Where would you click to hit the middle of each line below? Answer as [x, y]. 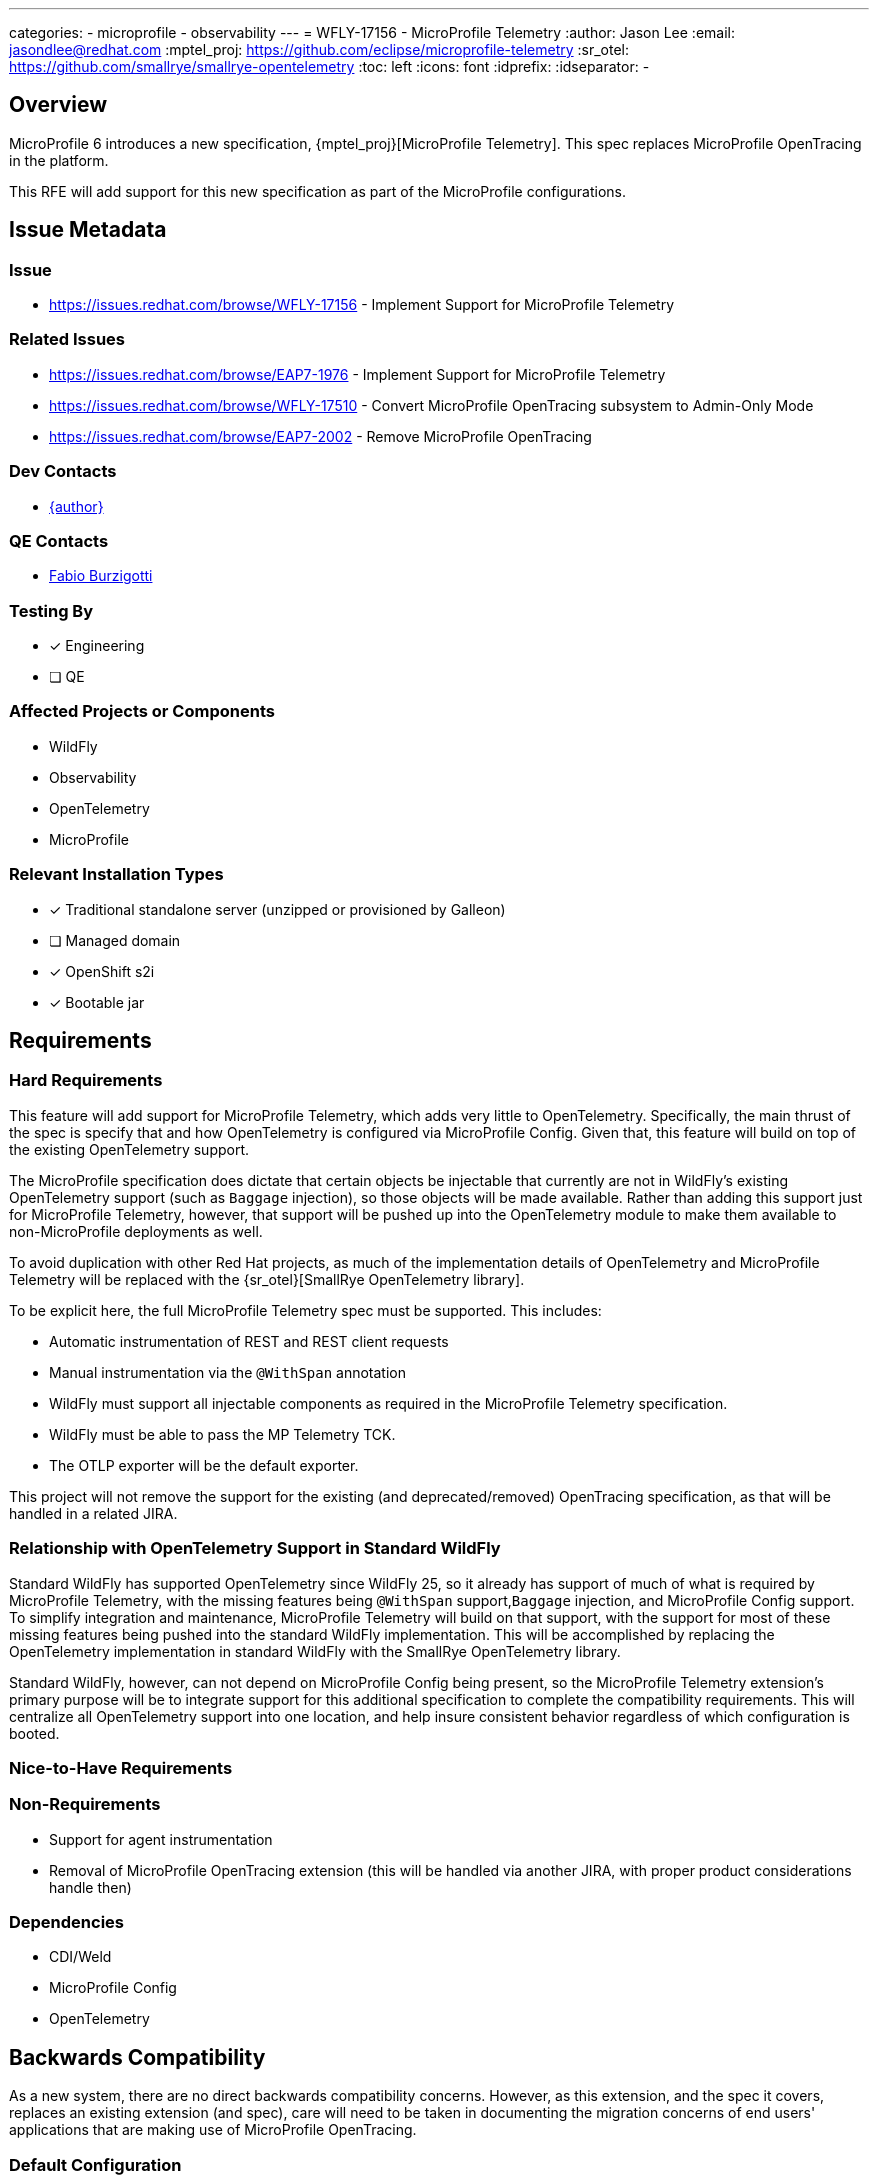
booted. [34, 1733]
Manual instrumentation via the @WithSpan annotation [227, 1372]
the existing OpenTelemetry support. [129, 1149]
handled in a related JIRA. [93, 1513]
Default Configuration [95, 2164]
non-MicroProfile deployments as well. [136, 1231]
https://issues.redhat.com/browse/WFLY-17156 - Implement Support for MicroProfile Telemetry [362, 305]
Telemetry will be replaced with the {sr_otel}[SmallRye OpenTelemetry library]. [267, 1279]
